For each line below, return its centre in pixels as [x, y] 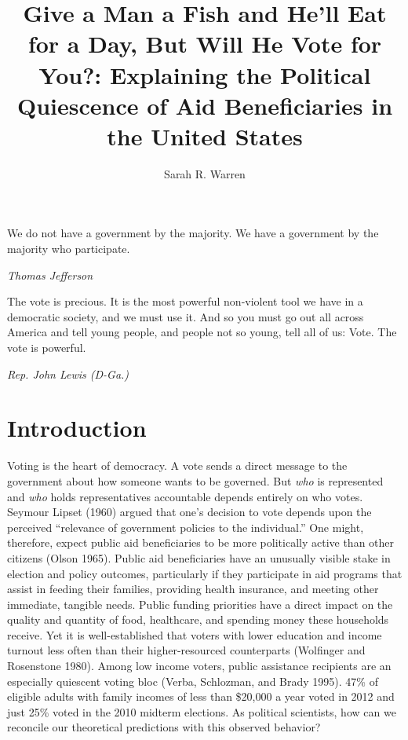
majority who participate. [69, 249]
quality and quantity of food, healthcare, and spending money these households [198, 619]
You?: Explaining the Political [205, 74]
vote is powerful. [47, 348]
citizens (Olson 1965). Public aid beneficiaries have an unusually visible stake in [199, 557]
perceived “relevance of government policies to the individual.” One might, [186, 527]
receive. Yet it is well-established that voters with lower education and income [195, 634]
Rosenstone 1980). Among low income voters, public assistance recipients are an [199, 666]
